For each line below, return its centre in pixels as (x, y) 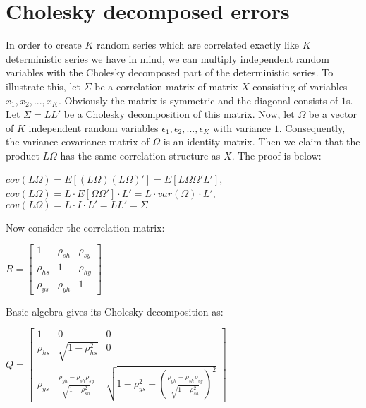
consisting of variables (300, 86)
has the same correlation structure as (140, 155)
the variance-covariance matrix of (78, 142)
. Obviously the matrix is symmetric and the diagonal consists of (198, 100)
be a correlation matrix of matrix (166, 86)
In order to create (44, 45)
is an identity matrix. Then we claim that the (262, 142)
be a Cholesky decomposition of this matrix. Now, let (179, 114)
